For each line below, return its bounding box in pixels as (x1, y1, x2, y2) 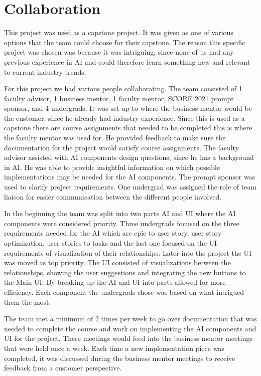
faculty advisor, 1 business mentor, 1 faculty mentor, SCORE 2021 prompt (4, 93, 234, 103)
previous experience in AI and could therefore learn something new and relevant (4, 56, 250, 67)
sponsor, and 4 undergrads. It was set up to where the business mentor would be (4, 103, 252, 113)
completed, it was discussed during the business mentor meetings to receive (4, 352, 235, 363)
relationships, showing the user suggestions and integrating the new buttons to (4, 267, 246, 277)
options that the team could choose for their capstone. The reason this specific (4, 37, 245, 47)
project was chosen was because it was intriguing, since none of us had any (4, 47, 234, 57)
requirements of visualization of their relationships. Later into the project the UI (4, 247, 252, 258)
